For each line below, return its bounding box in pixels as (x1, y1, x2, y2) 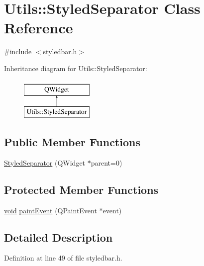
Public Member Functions (4, 134, 140, 150)
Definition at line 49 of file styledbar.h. (4, 253, 122, 263)
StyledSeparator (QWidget (4, 157, 86, 168)
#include (4, 46, 32, 57)
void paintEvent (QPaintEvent (4, 205, 97, 215)
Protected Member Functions (4, 181, 159, 197)
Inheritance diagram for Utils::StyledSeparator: (4, 63, 147, 73)
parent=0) (91, 157, 122, 168)
